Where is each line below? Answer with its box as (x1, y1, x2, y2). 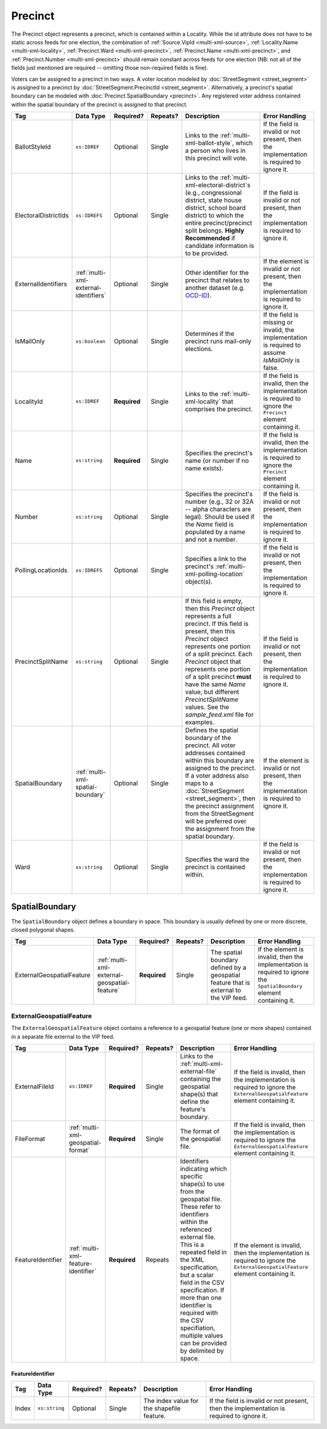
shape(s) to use (180, 1180, 225, 1188)
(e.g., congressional (185, 189, 242, 197)
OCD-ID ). (185, 291, 212, 300)
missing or (263, 318, 293, 327)
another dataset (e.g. (185, 284, 245, 292)
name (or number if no (185, 456, 249, 465)
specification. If (180, 1286, 225, 1294)
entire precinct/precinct (185, 219, 253, 227)
